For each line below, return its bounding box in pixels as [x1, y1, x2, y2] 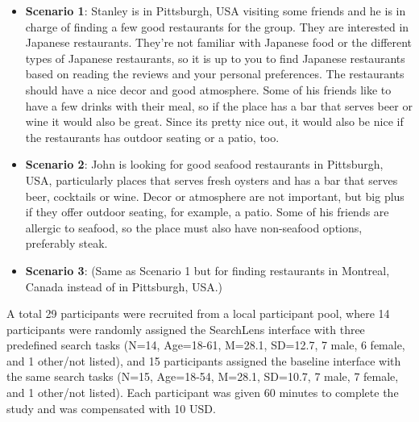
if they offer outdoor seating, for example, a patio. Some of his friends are [25, 203, 389, 220]
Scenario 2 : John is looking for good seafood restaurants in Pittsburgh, [25, 156, 384, 173]
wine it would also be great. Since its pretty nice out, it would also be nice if [25, 113, 404, 130]
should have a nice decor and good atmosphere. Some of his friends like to [25, 81, 392, 98]
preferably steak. [25, 235, 108, 252]
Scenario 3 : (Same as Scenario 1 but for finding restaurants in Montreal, [25, 261, 390, 278]
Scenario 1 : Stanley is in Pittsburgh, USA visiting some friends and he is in [25, 2, 406, 19]
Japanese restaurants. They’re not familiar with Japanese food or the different [25, 34, 413, 51]
